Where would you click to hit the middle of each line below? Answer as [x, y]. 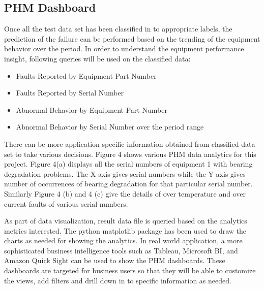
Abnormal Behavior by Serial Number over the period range [110, 127]
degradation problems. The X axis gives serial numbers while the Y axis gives [125, 173]
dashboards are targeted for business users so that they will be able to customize [130, 270]
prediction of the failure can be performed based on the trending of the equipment [132, 38]
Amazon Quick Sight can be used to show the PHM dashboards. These [115, 260]
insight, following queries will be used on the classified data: [97, 58]
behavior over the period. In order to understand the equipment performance [124, 49]
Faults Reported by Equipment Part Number [86, 75]
